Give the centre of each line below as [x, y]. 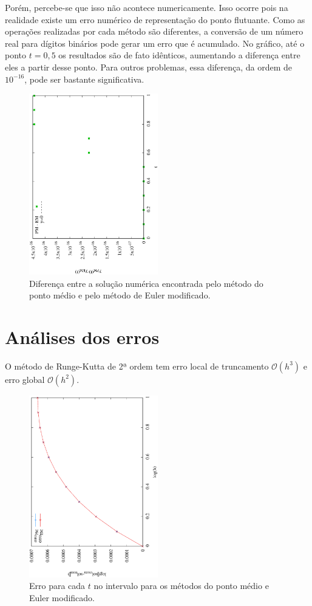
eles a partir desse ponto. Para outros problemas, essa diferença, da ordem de [149, 67]
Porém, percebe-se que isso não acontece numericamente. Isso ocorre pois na [147, 7]
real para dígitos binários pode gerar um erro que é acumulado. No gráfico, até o [155, 43]
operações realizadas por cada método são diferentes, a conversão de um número [154, 31]
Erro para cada [57, 586]
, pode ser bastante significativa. [84, 79]
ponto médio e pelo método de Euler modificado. [120, 295]
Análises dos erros [82, 336]
